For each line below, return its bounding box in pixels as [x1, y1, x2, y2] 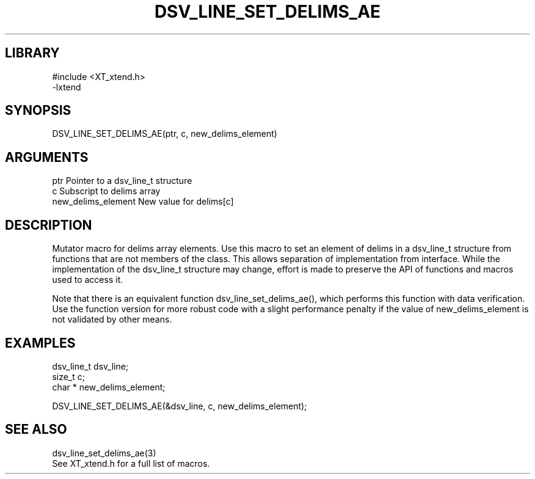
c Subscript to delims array [52, 186, 161, 197]
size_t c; [52, 371, 85, 382]
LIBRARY [5, 45, 60, 61]
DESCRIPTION [5, 217, 92, 233]
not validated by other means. [52, 314, 172, 325]
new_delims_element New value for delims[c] [52, 196, 234, 207]
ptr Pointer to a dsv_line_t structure [52, 175, 192, 186]
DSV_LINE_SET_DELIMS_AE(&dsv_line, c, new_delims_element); [52, 400, 307, 411]
